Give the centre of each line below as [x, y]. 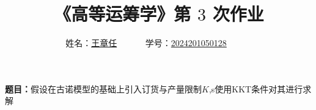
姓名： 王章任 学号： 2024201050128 [146, 43]
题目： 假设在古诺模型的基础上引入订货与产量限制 [103, 88]
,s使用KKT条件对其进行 [256, 88]
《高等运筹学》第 [123, 14]
